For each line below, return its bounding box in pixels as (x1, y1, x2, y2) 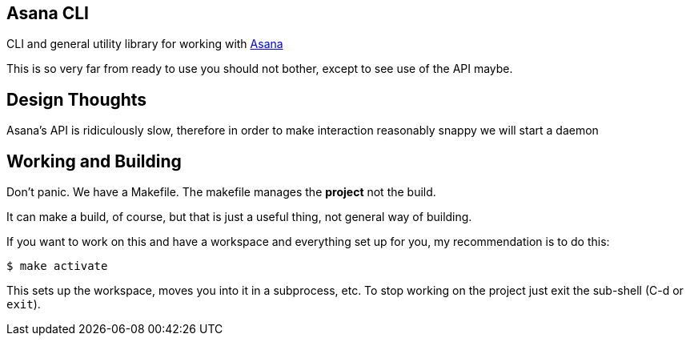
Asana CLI (6, 3, 89, 23)
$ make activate (6, 260, 108, 273)
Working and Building (6, 151, 182, 171)
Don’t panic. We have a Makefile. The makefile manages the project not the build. (6, 185, 436, 199)
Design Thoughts (6, 89, 147, 110)
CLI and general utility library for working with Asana (6, 37, 283, 51)
